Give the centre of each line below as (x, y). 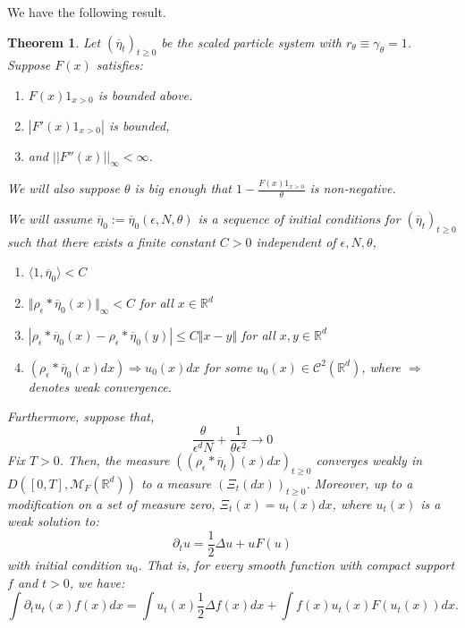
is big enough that (183, 188)
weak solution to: (53, 521)
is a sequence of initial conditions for (299, 218)
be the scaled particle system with (251, 42)
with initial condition (64, 564)
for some (228, 366)
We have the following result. (87, 12)
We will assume (50, 218)
